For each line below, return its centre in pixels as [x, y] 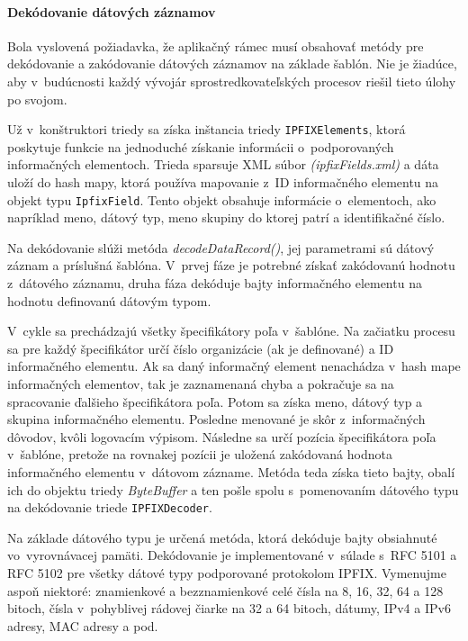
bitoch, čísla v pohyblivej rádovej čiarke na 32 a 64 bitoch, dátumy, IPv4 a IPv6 [229, 608]
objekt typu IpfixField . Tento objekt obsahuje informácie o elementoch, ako [222, 199]
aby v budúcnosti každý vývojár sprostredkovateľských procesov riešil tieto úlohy [232, 81]
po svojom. [37, 99]
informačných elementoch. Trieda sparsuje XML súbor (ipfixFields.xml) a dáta [223, 164]
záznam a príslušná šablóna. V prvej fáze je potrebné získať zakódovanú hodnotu [231, 265]
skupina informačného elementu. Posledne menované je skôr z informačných [216, 419]
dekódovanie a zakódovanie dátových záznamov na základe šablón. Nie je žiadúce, [232, 63]
